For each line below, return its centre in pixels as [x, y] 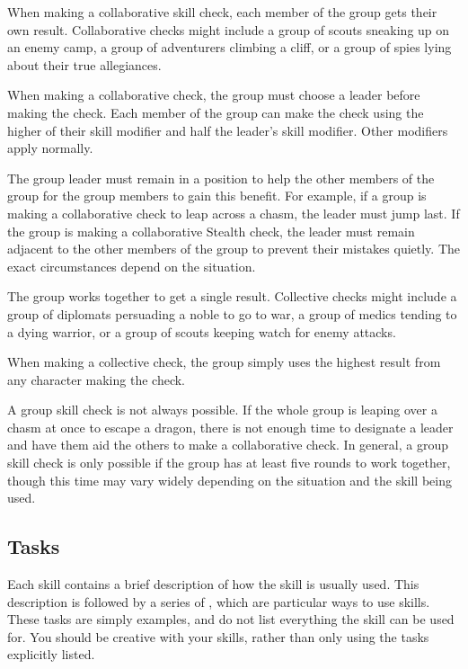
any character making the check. [97, 379]
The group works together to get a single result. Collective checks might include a [232, 296]
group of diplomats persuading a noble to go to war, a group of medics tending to [232, 313]
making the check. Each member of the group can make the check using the [216, 112]
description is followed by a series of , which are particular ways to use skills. [219, 601]
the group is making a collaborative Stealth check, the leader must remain [211, 231]
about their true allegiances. [84, 64]
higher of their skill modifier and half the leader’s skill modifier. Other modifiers [228, 130]
